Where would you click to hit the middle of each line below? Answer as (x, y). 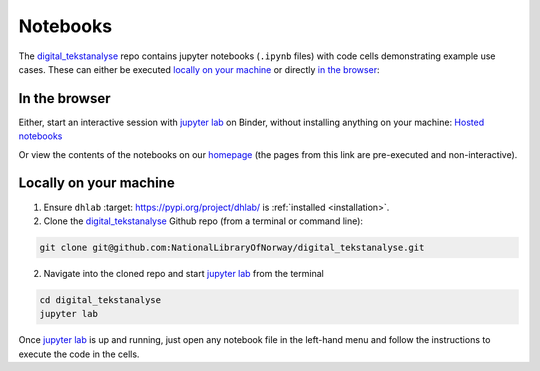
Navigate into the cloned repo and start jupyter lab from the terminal (183, 273)
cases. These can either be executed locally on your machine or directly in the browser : (199, 69)
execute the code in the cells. (79, 354)
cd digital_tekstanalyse (100, 299)
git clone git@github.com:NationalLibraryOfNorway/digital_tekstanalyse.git (232, 247)
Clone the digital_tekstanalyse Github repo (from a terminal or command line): (203, 221)
